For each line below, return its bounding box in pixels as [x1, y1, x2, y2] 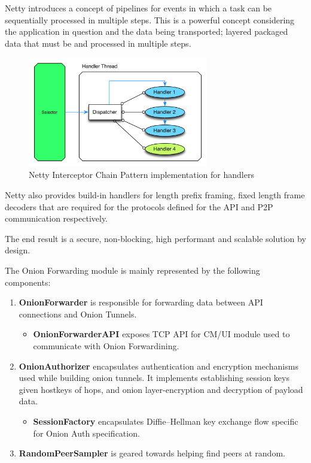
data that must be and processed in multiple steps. [5, 37, 191, 49]
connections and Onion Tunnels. [19, 307, 137, 320]
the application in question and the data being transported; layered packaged [5, 25, 288, 38]
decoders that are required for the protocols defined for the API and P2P [5, 200, 273, 213]
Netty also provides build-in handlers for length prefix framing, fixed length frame [5, 189, 305, 201]
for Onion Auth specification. [33, 426, 140, 439]
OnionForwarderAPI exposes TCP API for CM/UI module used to [33, 328, 290, 340]
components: [5, 276, 51, 288]
